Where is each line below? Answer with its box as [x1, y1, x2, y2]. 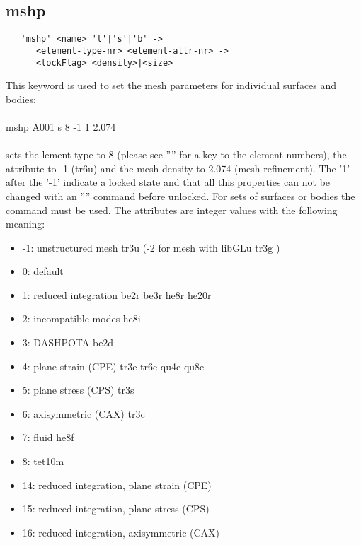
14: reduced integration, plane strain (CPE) [22, 477, 212, 492]
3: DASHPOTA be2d [22, 335, 114, 350]
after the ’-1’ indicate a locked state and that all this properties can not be [6, 175, 331, 189]
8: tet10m [22, 454, 64, 469]
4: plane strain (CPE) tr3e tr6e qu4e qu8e [22, 358, 205, 373]
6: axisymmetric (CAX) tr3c [22, 406, 145, 421]
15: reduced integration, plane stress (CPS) [22, 501, 210, 516]
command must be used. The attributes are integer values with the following [6, 202, 338, 217]
